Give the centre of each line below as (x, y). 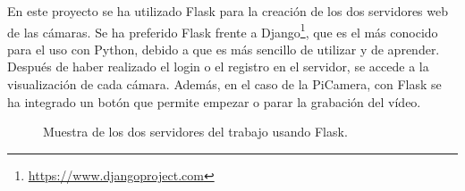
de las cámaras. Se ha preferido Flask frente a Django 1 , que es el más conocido (223, 30)
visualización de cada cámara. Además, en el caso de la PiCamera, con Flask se (224, 84)
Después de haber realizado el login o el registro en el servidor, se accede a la (218, 66)
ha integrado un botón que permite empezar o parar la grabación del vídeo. (214, 101)
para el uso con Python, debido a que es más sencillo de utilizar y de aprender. (224, 49)
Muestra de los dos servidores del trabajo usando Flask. (195, 132)
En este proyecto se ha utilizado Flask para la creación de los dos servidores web (228, 11)
